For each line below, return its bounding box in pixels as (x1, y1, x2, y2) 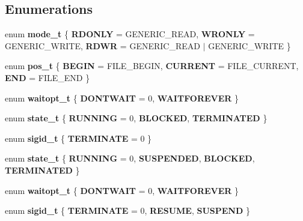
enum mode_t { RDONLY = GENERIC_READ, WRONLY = (5, 28, 255, 40)
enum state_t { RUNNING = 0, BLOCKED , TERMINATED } (5, 112, 268, 124)
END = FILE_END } (5, 71, 90, 83)
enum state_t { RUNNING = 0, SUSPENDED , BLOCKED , (5, 152, 255, 165)
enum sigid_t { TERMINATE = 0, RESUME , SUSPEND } (5, 204, 250, 217)
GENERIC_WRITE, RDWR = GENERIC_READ (5, 39, 200, 52)
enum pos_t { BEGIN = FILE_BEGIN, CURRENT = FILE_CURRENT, (5, 59, 299, 72)
